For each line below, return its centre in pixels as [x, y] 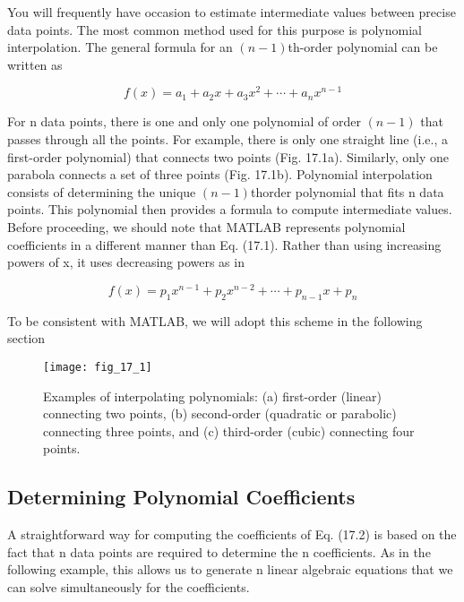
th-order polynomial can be [363, 47]
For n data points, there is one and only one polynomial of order [184, 121]
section [26, 338]
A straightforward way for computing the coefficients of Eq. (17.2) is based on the [232, 534]
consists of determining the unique [102, 191]
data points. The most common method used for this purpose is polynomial [215, 29]
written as [35, 64]
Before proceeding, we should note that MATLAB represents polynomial [206, 227]
